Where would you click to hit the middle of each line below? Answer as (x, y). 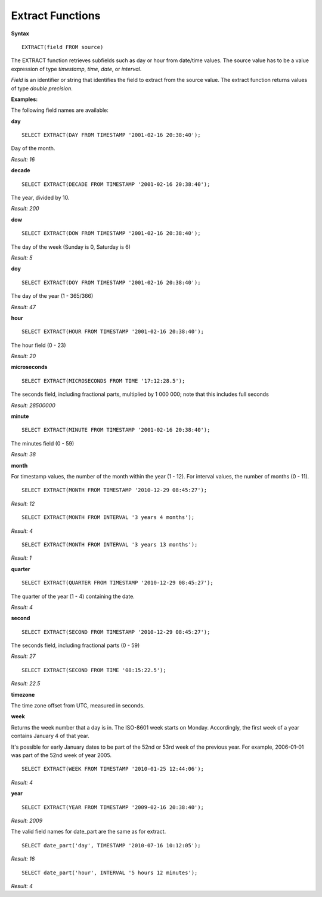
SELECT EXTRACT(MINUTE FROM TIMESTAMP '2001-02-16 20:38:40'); (116, 430)
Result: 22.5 (26, 684)
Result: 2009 (27, 820)
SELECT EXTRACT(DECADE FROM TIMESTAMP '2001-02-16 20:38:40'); (116, 184)
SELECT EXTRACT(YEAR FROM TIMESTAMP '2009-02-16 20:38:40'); (113, 807)
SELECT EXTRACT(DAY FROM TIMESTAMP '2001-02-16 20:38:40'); (111, 135)
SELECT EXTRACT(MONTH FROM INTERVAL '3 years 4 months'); (108, 518)
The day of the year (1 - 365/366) (52, 296)
